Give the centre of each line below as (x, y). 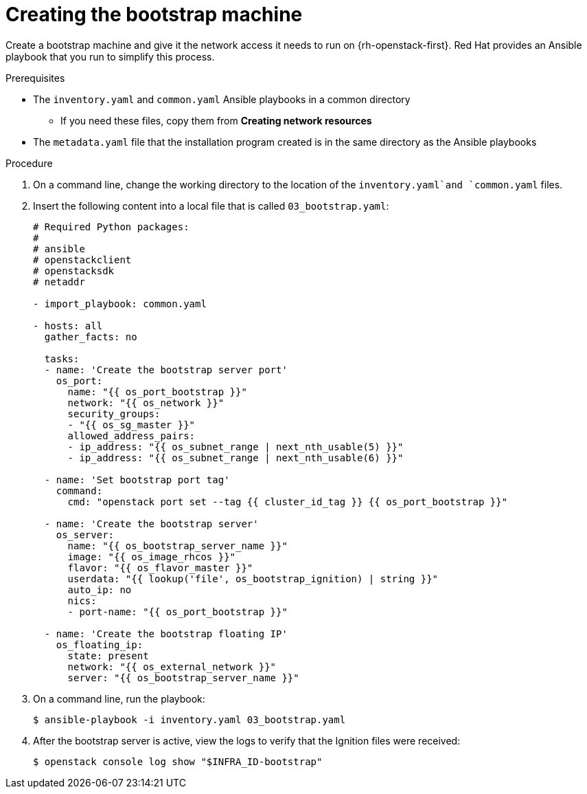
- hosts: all (68, 326)
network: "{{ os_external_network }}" (172, 666)
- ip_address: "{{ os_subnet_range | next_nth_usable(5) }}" (235, 446)
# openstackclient (82, 260)
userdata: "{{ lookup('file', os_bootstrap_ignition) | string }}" (253, 578)
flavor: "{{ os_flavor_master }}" (160, 567)
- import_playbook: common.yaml (120, 304)
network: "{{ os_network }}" (146, 402)
